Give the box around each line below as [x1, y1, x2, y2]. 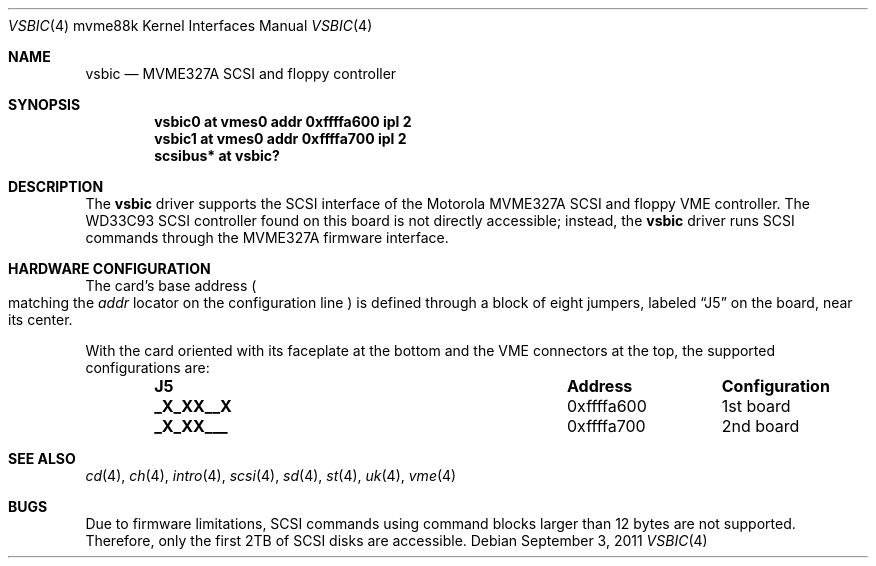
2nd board [721, 416, 800, 436]
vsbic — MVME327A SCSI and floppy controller [85, 65, 397, 82]
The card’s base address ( [85, 277, 257, 294]
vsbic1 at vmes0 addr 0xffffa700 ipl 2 [154, 130, 407, 147]
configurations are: [85, 359, 210, 376]
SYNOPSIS [8, 96, 81, 113]
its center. [8, 311, 73, 328]
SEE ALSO [8, 450, 76, 467]
